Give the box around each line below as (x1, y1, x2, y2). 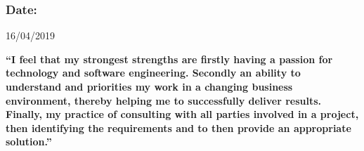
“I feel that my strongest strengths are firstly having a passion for (6, 51, 333, 66)
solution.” (6, 134, 52, 149)
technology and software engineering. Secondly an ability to (6, 65, 301, 80)
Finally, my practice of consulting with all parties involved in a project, (6, 107, 359, 122)
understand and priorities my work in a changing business (6, 79, 293, 93)
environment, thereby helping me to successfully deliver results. (6, 93, 322, 107)
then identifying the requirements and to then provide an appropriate (6, 120, 351, 135)
